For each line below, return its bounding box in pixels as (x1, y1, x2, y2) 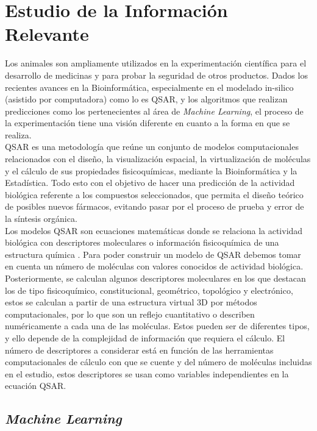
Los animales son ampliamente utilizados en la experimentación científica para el (5, 57, 307, 69)
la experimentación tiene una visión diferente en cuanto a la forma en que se (5, 116, 290, 129)
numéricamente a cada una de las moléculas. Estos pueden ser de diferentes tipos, (5, 319, 310, 332)
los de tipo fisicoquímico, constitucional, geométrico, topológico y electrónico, (5, 283, 293, 296)
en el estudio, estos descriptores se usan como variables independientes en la (5, 367, 289, 380)
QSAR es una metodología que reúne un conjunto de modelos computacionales (5, 140, 299, 153)
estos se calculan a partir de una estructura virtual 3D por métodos (5, 296, 257, 308)
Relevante (5, 21, 89, 46)
